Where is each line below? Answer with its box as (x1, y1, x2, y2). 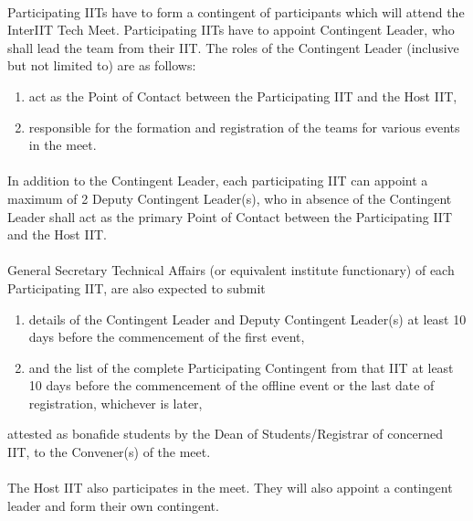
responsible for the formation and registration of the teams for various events (28, 117, 460, 136)
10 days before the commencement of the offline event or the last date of (28, 376, 435, 395)
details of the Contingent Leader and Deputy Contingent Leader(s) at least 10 (28, 309, 467, 328)
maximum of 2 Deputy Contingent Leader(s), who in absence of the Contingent (7, 188, 452, 207)
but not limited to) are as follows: (7, 56, 196, 75)
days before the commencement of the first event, (28, 327, 305, 346)
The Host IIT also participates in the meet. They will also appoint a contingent (7, 478, 453, 497)
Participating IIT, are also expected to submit (7, 278, 266, 297)
